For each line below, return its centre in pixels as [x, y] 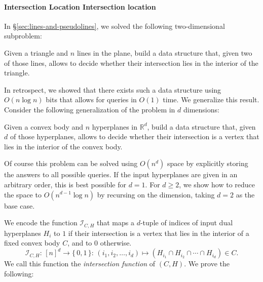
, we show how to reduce [217, 184]
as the [245, 194]
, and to [80, 243]
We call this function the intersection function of [80, 264]
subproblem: [23, 36]
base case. [20, 205]
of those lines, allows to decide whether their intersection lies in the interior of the [131, 63]
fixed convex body [32, 243]
